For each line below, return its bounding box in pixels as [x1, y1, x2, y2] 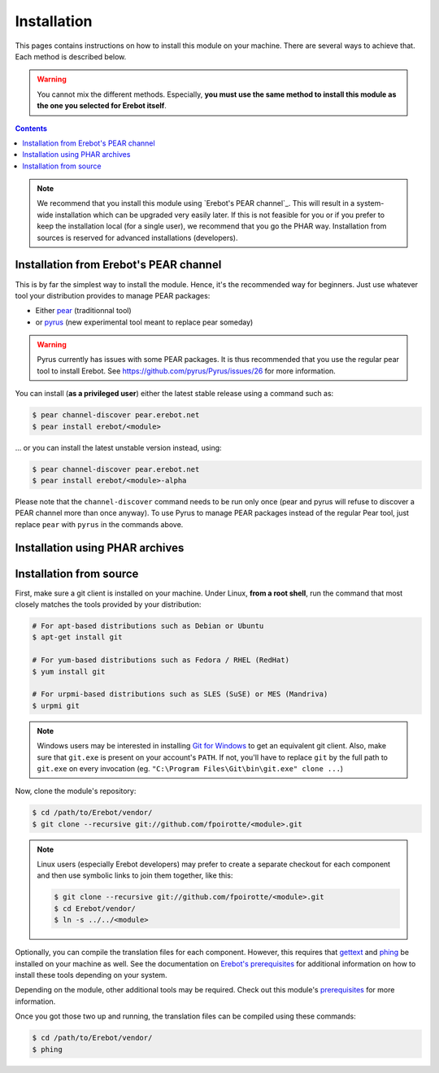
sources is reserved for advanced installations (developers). [37, 233, 238, 242]
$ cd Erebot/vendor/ [54, 904, 136, 913]
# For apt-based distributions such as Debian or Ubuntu [32, 622, 264, 630]
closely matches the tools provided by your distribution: [15, 600, 202, 609]
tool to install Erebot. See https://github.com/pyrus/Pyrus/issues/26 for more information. [37, 366, 337, 376]
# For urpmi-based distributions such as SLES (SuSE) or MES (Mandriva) [32, 690, 328, 699]
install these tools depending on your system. [15, 970, 167, 980]
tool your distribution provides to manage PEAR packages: [15, 290, 211, 300]
